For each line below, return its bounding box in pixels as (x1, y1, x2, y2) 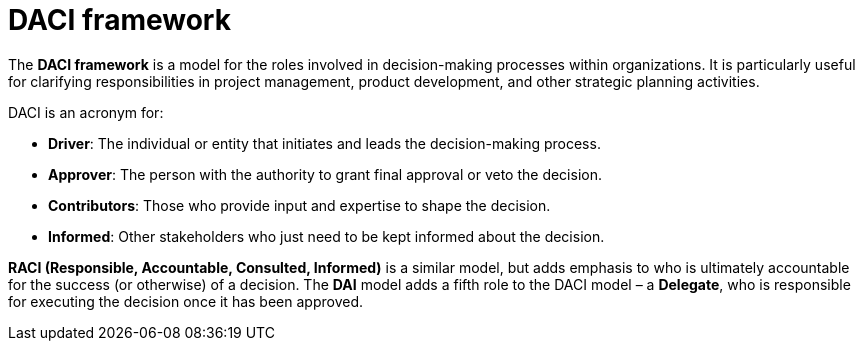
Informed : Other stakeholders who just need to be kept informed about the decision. (48, 227, 605, 245)
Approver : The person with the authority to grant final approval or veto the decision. (48, 165, 602, 183)
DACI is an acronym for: (8, 103, 164, 121)
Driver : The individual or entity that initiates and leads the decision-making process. (48, 134, 601, 152)
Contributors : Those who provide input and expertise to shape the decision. (48, 196, 551, 214)
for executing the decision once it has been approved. (8, 292, 363, 310)
